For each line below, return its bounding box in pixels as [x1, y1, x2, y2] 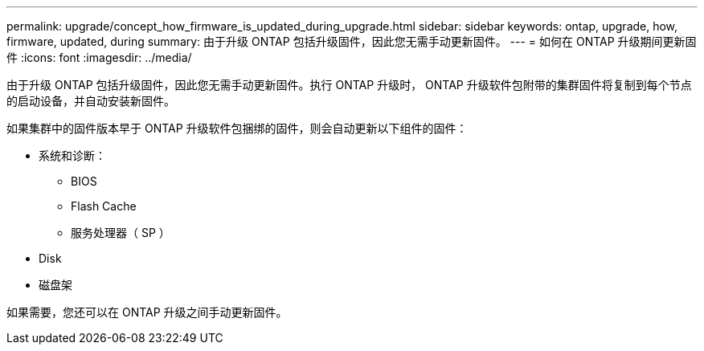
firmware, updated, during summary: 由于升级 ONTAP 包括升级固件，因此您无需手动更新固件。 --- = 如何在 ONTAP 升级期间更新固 [6, 35, 697, 48]
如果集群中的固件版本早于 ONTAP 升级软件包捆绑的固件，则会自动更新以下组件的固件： [6, 121, 468, 135]
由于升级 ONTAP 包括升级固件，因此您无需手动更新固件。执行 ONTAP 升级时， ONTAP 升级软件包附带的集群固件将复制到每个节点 [6, 78, 692, 92]
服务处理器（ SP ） [71, 226, 170, 239]
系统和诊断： [39, 149, 106, 162]
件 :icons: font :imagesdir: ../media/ [6, 51, 192, 64]
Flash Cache [71, 199, 137, 213]
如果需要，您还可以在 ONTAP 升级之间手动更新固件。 [6, 305, 288, 319]
